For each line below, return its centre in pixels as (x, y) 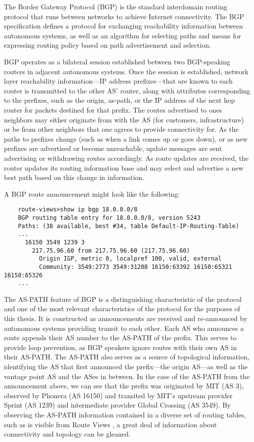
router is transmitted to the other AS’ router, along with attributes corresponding (127, 90)
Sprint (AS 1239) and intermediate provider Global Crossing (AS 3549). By (117, 405)
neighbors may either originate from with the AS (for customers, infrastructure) (124, 119)
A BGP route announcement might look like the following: (92, 193)
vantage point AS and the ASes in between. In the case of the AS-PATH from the (127, 376)
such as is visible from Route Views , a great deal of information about (111, 424)
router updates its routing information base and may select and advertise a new (124, 167)
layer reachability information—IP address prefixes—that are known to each (118, 81)
